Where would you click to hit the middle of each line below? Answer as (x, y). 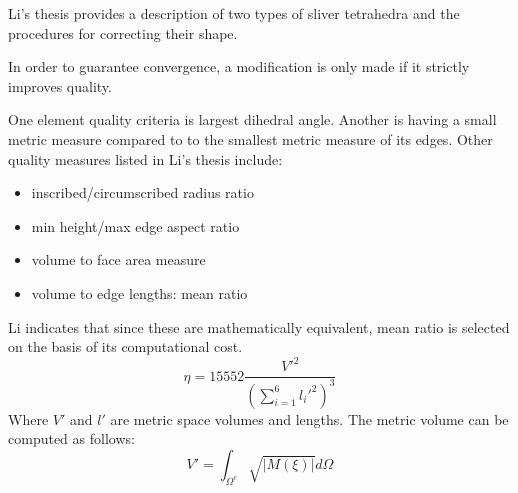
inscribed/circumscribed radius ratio (142, 192)
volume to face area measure (118, 259)
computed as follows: (71, 438)
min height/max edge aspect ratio (135, 225)
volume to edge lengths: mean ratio (139, 292)
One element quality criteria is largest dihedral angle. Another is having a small (252, 119)
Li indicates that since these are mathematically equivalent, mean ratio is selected (259, 326)
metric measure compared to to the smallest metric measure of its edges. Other (250, 138)
